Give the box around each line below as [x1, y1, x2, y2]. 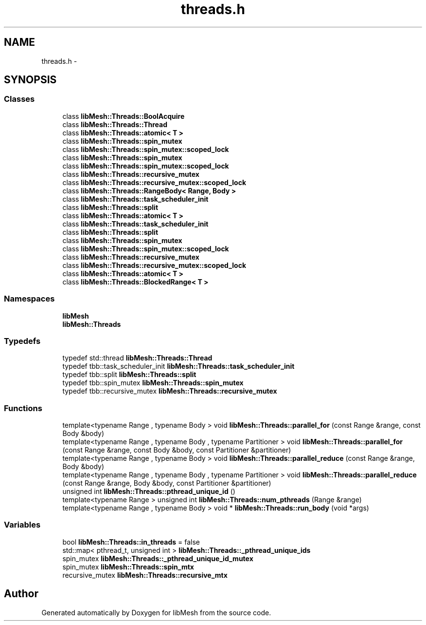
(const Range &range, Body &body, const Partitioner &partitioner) [62, 479, 271, 488]
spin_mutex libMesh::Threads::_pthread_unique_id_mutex [62, 554, 253, 563]
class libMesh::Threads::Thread [62, 120, 168, 129]
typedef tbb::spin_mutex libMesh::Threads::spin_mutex [62, 379, 244, 387]
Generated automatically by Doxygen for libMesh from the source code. [41, 608, 271, 617]
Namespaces [4, 294, 55, 304]
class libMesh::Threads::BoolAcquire [62, 112, 185, 120]
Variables [4, 520, 41, 530]
